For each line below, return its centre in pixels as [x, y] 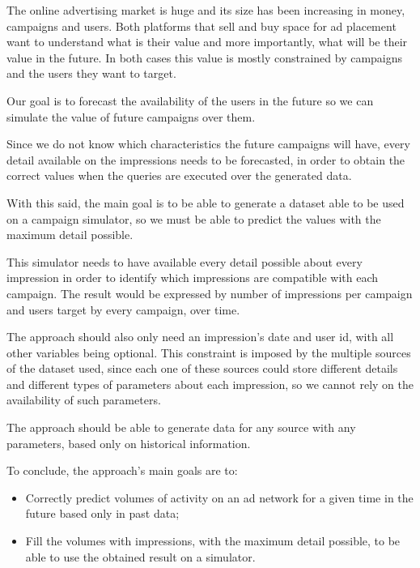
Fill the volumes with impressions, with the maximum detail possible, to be [213, 541]
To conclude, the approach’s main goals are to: [122, 470]
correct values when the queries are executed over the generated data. [179, 175]
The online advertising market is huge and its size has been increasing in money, [206, 10]
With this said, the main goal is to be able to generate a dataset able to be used [206, 202]
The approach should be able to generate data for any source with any [181, 427]
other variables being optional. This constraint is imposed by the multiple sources [209, 352]
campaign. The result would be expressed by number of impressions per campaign [210, 293]
